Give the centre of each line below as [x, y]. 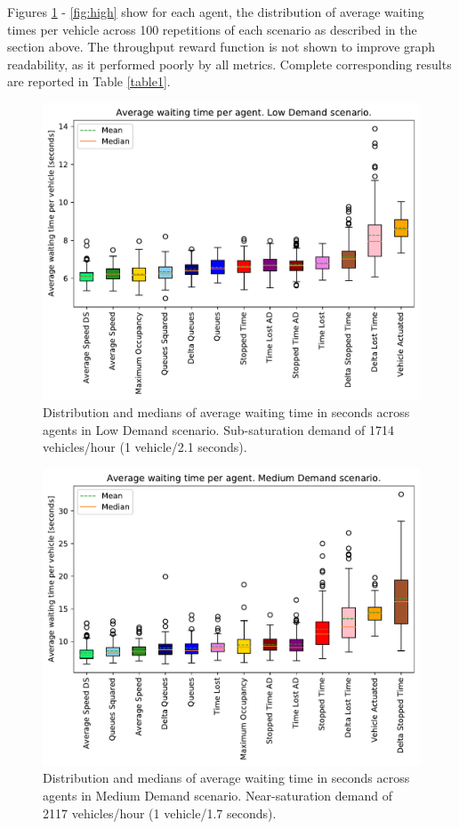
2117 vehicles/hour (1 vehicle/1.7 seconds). [160, 813]
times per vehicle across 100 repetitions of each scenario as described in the [212, 29]
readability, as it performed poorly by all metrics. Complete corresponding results [229, 64]
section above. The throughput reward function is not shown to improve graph [221, 47]
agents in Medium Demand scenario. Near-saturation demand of [217, 795]
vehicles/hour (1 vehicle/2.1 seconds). [145, 447]
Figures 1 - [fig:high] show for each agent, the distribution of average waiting [216, 12]
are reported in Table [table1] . [89, 81]
